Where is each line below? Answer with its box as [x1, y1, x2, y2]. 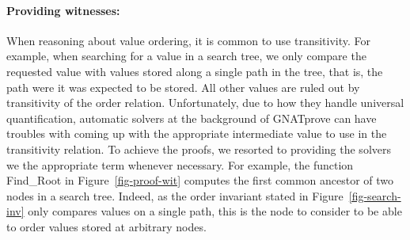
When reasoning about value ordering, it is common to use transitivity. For [6, 32, 371, 48]
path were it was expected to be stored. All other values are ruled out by [6, 78, 360, 95]
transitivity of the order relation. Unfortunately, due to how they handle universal [6, 94, 404, 111]
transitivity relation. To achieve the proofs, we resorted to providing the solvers [6, 140, 391, 157]
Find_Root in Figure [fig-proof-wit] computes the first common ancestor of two [6, 172, 394, 189]
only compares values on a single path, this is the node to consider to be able [28, 203, 402, 219]
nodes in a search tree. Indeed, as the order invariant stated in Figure [6, 187, 344, 204]
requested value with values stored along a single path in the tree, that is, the [6, 63, 383, 79]
